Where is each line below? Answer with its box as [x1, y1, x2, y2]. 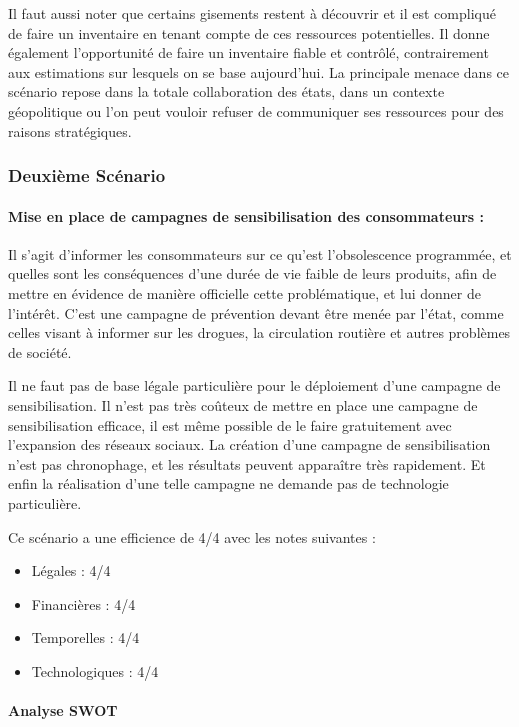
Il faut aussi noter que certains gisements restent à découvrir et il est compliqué [8, 3, 496, 23]
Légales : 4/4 [31, 560, 111, 581]
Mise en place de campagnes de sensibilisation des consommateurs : [8, 205, 485, 226]
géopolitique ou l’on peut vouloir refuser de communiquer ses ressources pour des [8, 100, 504, 121]
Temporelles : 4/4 [31, 627, 140, 648]
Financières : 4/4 [31, 593, 136, 614]
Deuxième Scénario [8, 163, 166, 188]
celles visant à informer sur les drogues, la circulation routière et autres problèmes [8, 322, 511, 343]
